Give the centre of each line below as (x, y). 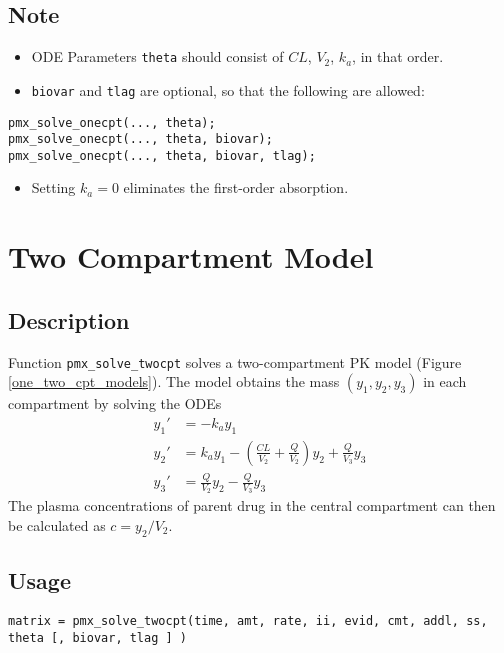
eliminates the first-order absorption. (236, 187)
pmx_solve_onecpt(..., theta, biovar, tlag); (162, 155)
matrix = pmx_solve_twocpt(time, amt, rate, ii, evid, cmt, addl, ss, (248, 620)
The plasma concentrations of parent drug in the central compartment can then (252, 505)
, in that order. (398, 56)
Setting (53, 187)
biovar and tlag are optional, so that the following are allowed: (228, 89)
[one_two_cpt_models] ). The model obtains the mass (174, 381)
